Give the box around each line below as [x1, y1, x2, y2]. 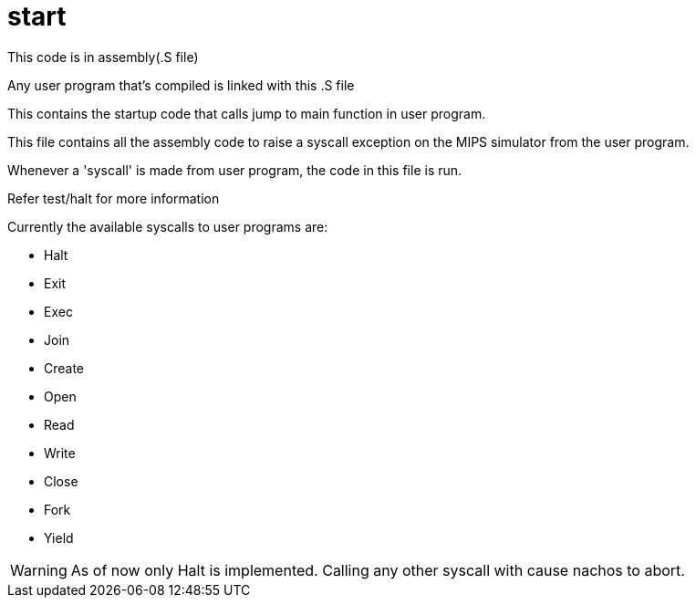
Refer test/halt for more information [7, 190, 220, 206]
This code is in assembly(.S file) [7, 48, 199, 65]
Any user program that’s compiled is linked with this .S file [7, 77, 355, 93]
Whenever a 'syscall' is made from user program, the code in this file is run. [7, 162, 462, 178]
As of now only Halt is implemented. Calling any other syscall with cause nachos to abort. [70, 560, 685, 579]
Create [44, 360, 85, 376]
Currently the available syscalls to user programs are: [7, 218, 328, 235]
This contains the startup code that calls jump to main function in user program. [7, 105, 486, 121]
